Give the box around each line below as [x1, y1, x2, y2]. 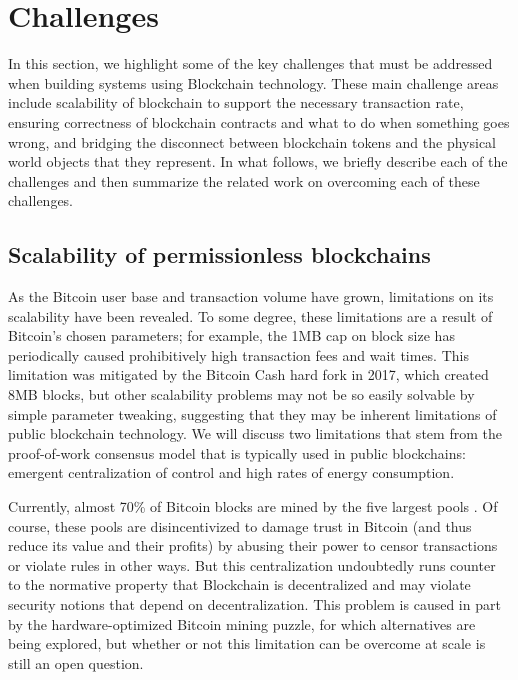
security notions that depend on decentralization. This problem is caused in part [8, 593, 501, 614]
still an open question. [8, 652, 144, 673]
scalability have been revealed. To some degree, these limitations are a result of [8, 305, 493, 326]
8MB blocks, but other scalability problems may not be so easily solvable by [8, 384, 475, 405]
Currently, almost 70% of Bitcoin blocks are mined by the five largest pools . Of [8, 496, 498, 517]
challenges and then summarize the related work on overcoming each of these [8, 170, 480, 191]
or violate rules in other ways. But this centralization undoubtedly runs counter [8, 554, 496, 575]
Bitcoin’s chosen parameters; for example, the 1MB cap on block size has [8, 325, 455, 346]
